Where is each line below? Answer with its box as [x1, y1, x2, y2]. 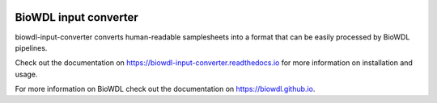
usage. [15, 69, 38, 79]
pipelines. [15, 43, 48, 52]
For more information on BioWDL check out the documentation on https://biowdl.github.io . [15, 84, 316, 94]
